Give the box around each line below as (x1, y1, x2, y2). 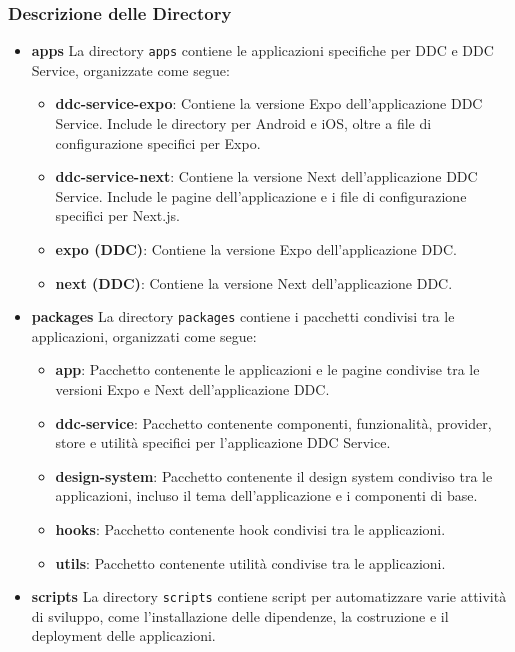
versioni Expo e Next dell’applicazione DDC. (55, 379, 330, 400)
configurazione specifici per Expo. (55, 132, 261, 153)
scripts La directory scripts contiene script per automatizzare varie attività (31, 586, 507, 607)
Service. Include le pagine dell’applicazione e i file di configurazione (55, 185, 467, 206)
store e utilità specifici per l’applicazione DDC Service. (55, 432, 391, 453)
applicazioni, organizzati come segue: (31, 325, 257, 346)
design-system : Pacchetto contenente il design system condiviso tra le (55, 465, 493, 486)
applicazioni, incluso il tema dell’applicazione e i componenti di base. (55, 485, 478, 506)
